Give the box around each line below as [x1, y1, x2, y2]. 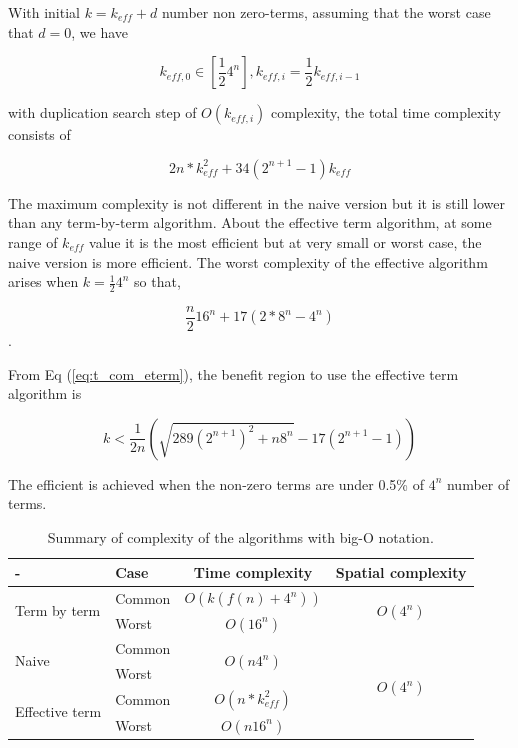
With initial [8, 2, 80, 22]
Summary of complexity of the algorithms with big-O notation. [47, 527, 434, 548]
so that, [134, 271, 181, 292]
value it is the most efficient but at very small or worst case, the [89, 231, 482, 252]
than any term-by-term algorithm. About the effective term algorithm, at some [8, 212, 492, 233]
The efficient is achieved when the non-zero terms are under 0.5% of [8, 473, 424, 494]
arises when [8, 271, 79, 292]
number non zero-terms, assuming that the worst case [161, 2, 491, 22]
